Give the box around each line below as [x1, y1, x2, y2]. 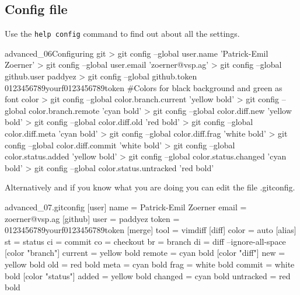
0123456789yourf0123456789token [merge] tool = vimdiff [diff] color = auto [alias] [5, 224, 296, 236]
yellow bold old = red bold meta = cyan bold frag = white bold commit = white [5, 258, 295, 270]
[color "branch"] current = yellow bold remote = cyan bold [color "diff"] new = [5, 247, 285, 259]
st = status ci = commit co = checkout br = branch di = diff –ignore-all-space [5, 235, 286, 247]
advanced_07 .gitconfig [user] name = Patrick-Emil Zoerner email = [5, 200, 247, 213]
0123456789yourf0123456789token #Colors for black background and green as [5, 81, 282, 93]
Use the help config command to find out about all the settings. [5, 27, 240, 40]
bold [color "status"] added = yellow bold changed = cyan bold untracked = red [5, 269, 291, 282]
